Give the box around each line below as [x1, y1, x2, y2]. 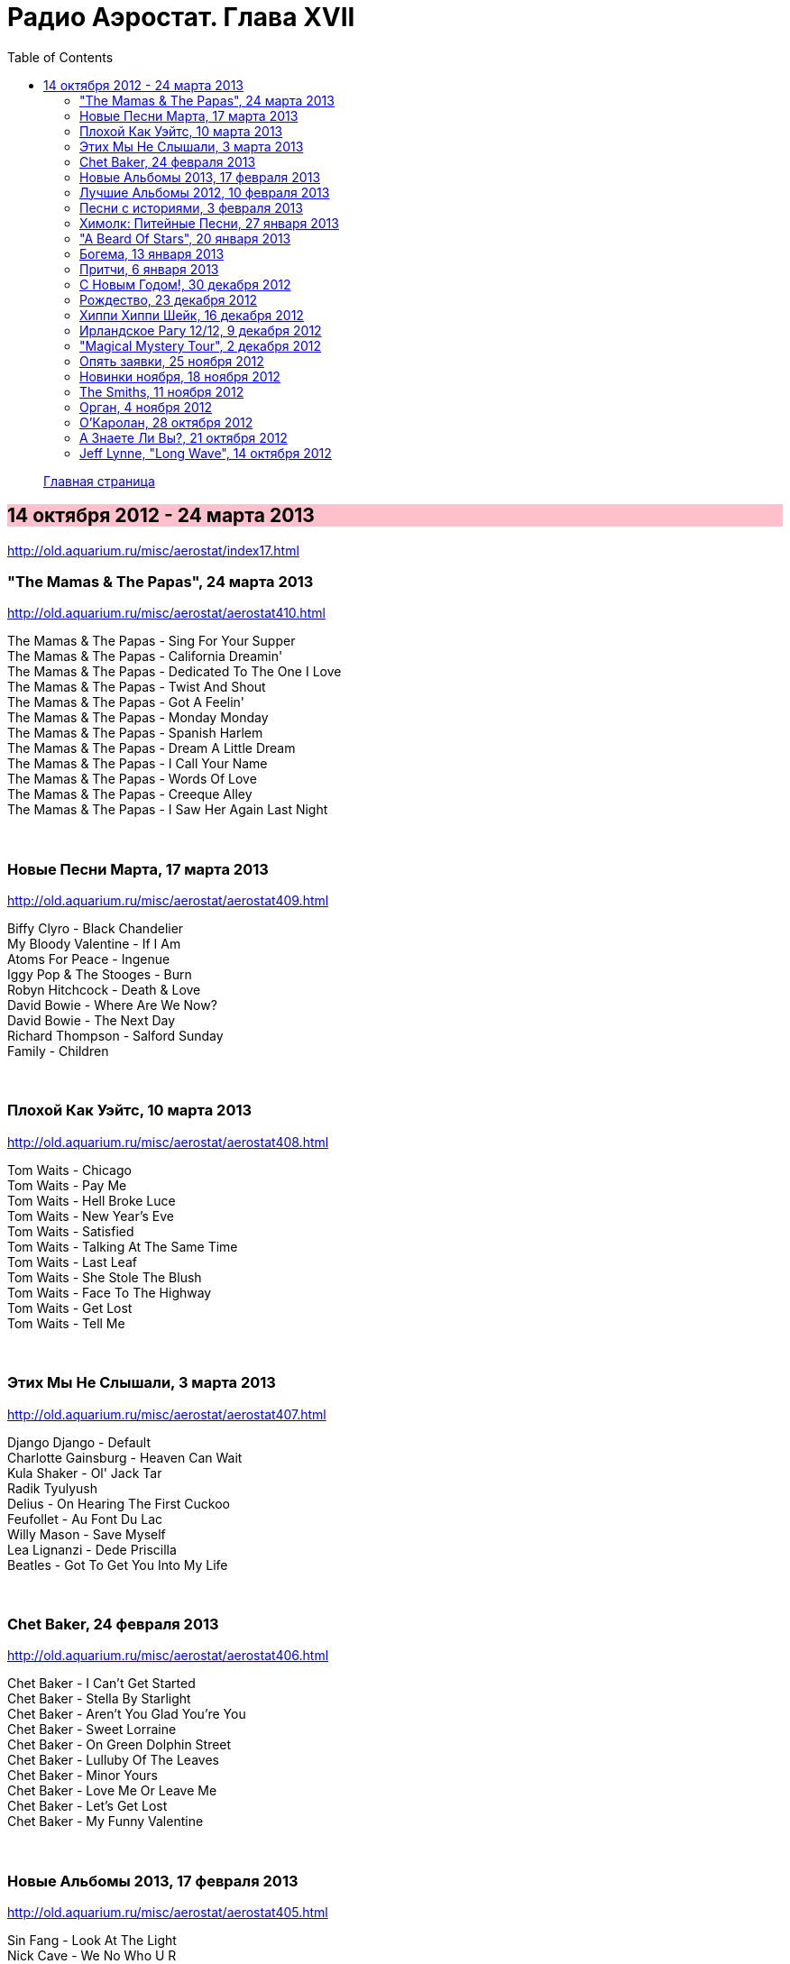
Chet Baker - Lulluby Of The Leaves [7, 1752, 219, 1768]
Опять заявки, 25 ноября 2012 [79, 353, 264, 369]
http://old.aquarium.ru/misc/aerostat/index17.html [7, 542, 299, 558]
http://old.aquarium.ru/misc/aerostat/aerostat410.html [7, 605, 326, 621]
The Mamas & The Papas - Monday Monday [7, 710, 269, 726]
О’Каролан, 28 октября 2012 [79, 414, 253, 430]
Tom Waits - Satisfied [7, 1223, 134, 1239]
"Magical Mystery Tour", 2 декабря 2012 [79, 337, 322, 353]
